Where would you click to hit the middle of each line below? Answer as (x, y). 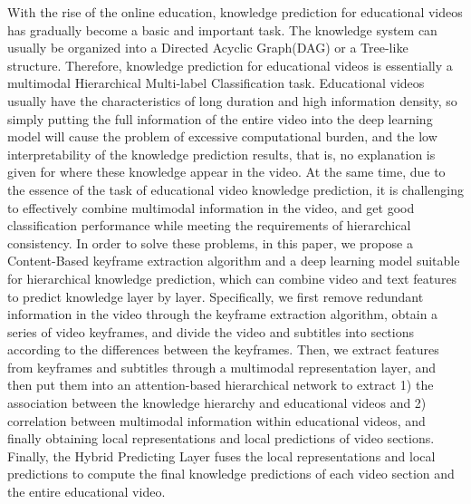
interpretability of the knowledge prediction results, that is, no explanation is (221, 154)
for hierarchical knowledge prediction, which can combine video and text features (232, 278)
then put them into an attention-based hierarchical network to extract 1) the (221, 385)
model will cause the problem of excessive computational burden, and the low (222, 136)
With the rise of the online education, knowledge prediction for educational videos (235, 12)
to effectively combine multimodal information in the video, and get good (211, 207)
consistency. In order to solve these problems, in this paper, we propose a (210, 242)
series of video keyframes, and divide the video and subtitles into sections (211, 331)
